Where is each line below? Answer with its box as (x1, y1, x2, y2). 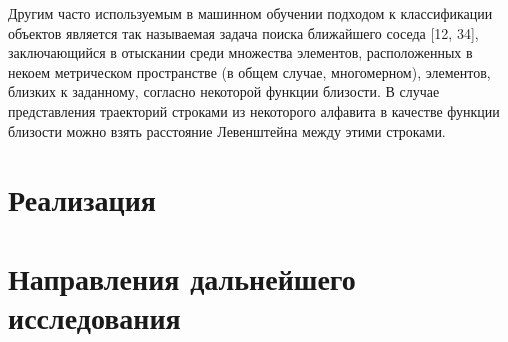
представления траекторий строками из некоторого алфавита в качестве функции (8, 100, 500, 121)
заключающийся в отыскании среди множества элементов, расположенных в (8, 42, 473, 63)
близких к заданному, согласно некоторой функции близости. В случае (8, 81, 440, 102)
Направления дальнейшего (8, 257, 356, 298)
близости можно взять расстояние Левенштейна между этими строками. (8, 120, 446, 141)
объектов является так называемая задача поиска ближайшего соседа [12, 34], (8, 22, 479, 43)
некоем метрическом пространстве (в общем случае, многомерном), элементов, (8, 61, 491, 82)
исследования (8, 296, 181, 337)
